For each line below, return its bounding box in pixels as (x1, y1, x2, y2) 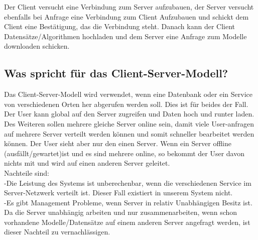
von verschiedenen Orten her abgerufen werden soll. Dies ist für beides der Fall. (4, 98, 248, 109)
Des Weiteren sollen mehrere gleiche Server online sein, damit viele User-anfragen (4, 118, 254, 129)
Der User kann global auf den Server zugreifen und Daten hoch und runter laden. (4, 108, 254, 119)
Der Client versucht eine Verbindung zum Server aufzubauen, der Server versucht (4, 2, 254, 12)
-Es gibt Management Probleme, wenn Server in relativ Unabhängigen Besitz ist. (4, 197, 252, 207)
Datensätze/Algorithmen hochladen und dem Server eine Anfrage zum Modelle (4, 31, 247, 41)
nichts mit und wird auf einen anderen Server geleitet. (4, 158, 170, 168)
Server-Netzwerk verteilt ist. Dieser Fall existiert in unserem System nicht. (4, 187, 233, 198)
